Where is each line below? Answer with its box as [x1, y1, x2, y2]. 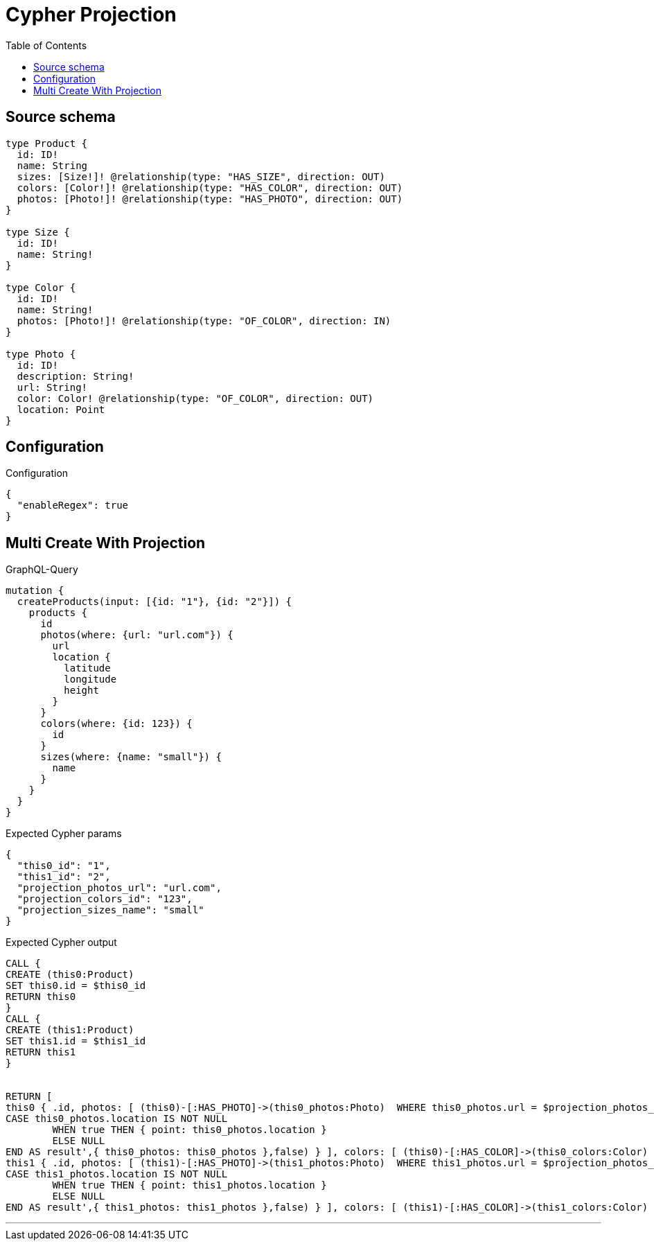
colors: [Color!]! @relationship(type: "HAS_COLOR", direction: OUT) [17, 182, 403, 193]
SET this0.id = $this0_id [6, 980, 146, 992]
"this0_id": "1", [17, 860, 111, 872]
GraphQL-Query [6, 563, 78, 576]
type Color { [6, 281, 76, 293]
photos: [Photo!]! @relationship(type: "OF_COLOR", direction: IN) [17, 315, 391, 326]
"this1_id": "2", [17, 871, 111, 883]
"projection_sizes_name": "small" [17, 904, 204, 916]
